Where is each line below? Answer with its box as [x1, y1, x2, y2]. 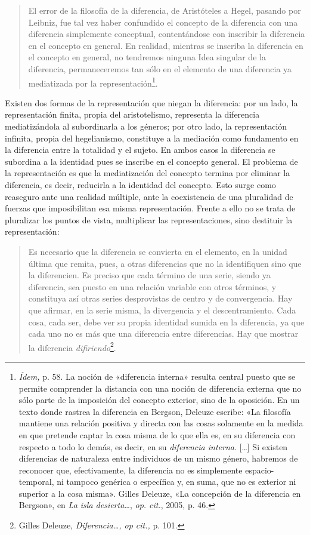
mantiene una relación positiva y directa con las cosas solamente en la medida [18, 417, 303, 429]
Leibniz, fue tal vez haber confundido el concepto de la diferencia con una [28, 16, 298, 28]
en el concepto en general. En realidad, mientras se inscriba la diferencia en [28, 39, 303, 51]
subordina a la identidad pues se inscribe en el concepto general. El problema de [5, 155, 298, 167]
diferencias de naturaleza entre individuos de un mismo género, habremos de [18, 452, 298, 465]
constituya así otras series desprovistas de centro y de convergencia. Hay [28, 292, 293, 305]
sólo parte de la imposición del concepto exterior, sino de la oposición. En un [18, 393, 300, 406]
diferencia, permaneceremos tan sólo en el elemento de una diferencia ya [28, 62, 292, 75]
